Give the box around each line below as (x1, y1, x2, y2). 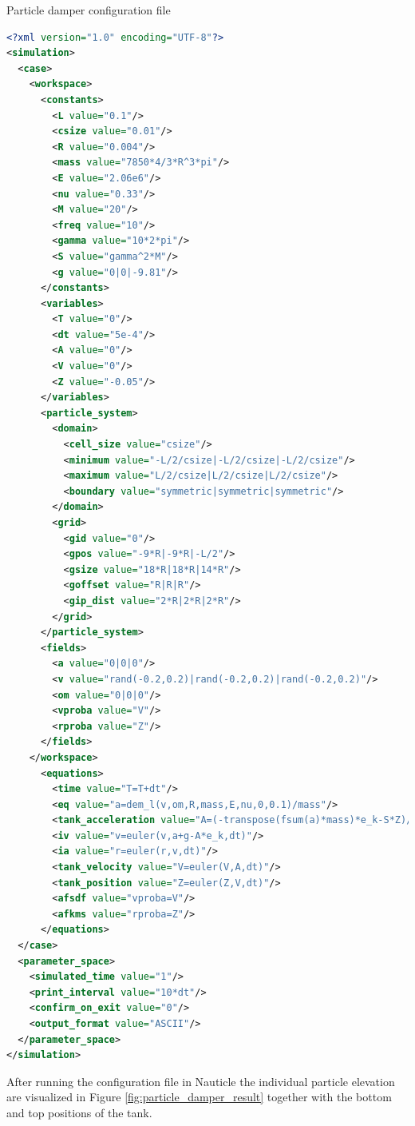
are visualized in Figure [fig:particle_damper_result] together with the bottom (6, 1088, 392, 1105)
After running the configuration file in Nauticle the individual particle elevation (6, 1072, 395, 1089)
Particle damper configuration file (6, 2, 171, 18)
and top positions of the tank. (6, 1104, 152, 1120)
